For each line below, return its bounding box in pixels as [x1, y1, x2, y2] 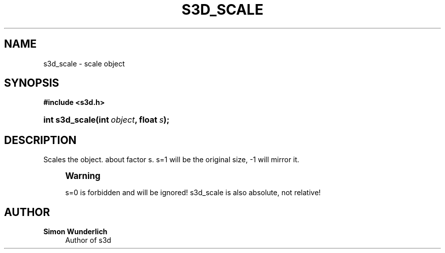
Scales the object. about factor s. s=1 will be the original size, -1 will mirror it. [43, 155, 300, 164]
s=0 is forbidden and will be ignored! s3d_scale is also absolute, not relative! [65, 188, 321, 197]
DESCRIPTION [4, 133, 77, 147]
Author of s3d [65, 236, 111, 245]
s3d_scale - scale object [43, 59, 125, 68]
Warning [65, 171, 101, 182]
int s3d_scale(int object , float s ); [43, 115, 170, 125]
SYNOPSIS [4, 77, 59, 90]
